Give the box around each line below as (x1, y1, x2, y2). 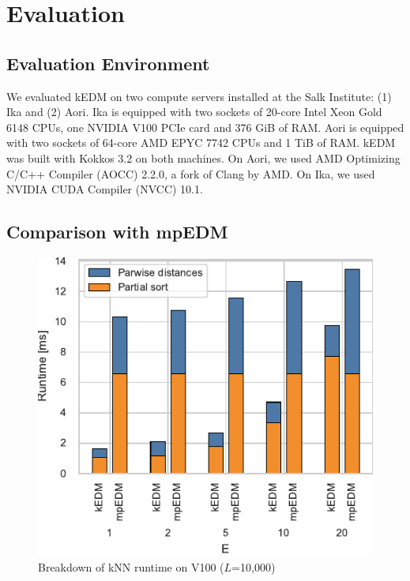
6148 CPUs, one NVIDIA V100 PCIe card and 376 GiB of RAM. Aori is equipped (6, 118, 404, 135)
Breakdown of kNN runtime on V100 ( (38, 558, 224, 575)
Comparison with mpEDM (6, 219, 228, 244)
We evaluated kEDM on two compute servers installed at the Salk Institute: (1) (6, 88, 392, 104)
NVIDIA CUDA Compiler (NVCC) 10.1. (6, 181, 203, 197)
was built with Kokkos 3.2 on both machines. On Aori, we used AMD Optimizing (6, 149, 401, 166)
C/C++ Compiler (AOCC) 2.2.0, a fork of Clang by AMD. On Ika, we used (6, 165, 375, 182)
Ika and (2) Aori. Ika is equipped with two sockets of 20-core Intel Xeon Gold (6, 103, 382, 120)
